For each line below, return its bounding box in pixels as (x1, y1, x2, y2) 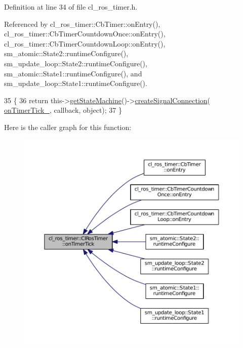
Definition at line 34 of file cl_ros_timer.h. (4, 2, 138, 12)
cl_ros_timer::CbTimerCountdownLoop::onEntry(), (4, 38, 166, 49)
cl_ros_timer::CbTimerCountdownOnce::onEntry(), (4, 28, 166, 39)
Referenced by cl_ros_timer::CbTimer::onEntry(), (4, 18, 160, 29)
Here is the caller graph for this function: (4, 121, 132, 132)
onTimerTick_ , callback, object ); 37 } (4, 105, 122, 115)
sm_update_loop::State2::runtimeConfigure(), (4, 58, 147, 68)
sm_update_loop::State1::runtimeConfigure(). (4, 78, 147, 89)
